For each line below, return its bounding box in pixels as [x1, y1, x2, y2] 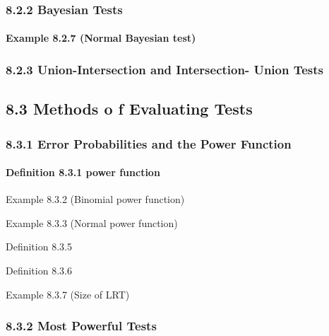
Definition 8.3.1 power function [6, 165, 160, 180]
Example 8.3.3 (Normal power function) [6, 215, 178, 230]
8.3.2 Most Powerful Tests [6, 317, 157, 335]
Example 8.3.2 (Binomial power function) [6, 192, 185, 207]
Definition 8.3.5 [6, 239, 72, 254]
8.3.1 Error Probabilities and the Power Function [6, 134, 292, 152]
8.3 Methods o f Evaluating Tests [6, 98, 253, 120]
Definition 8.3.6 [6, 263, 72, 278]
